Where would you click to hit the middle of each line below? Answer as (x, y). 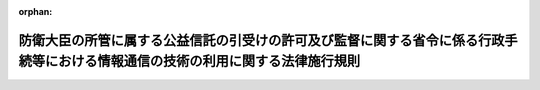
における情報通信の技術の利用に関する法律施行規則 (202, 61)
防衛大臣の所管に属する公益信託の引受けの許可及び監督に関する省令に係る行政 (261, 40)
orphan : (35, 11)
